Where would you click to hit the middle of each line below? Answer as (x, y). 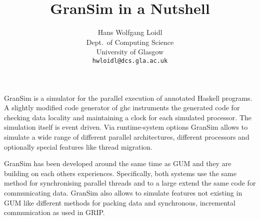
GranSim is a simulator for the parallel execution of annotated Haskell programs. (128, 98)
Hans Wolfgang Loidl (130, 32)
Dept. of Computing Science (130, 42)
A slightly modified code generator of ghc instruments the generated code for (122, 108)
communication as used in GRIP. (54, 212)
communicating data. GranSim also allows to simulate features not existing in (123, 192)
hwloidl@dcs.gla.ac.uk (130, 61)
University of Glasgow (130, 52)
